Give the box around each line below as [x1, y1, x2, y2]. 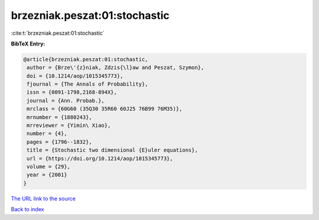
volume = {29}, [27, 163, 71, 170]
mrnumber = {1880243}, [27, 114, 93, 120]
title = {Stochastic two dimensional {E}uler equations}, [27, 147, 198, 153]
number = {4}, [27, 130, 67, 137]
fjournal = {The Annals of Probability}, [27, 81, 148, 88]
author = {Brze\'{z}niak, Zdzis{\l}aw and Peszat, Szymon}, [27, 64, 204, 71]
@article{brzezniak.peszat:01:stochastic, [23, 56, 148, 63]
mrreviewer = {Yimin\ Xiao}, [27, 122, 111, 129]
